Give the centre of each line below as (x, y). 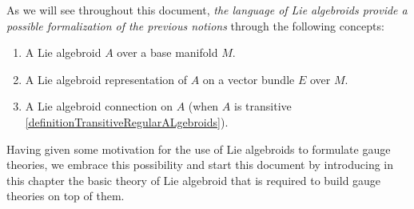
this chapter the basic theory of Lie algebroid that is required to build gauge (194, 180)
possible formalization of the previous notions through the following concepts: (195, 25)
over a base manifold (167, 52)
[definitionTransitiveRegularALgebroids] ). (127, 121)
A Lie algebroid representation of (106, 79)
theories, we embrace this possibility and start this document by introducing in (200, 165)
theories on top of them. (66, 196)
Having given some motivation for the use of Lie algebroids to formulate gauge (199, 149)
